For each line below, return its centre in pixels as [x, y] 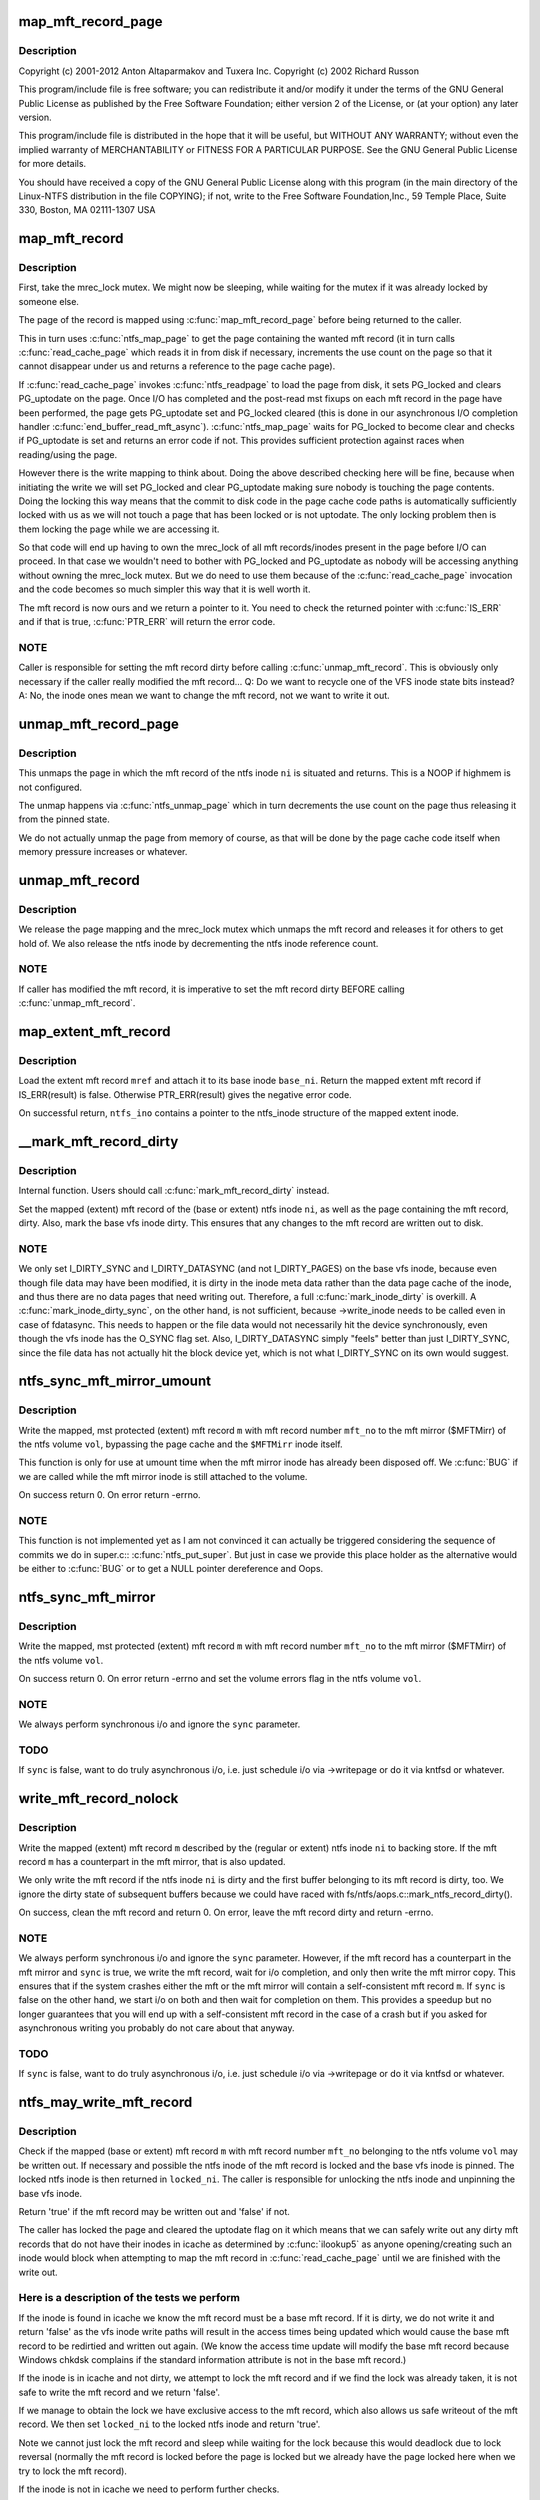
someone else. [49, 301]
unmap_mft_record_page [99, 723]
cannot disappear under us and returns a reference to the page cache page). [177, 366]
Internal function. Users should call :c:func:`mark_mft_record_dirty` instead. [174, 1191]
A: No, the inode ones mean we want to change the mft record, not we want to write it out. [204, 695]
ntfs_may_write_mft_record [105, 2102]
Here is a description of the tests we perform [129, 2298]
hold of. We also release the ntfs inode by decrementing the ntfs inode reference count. [198, 943]
